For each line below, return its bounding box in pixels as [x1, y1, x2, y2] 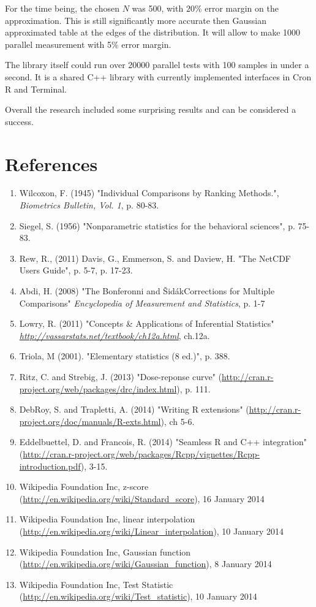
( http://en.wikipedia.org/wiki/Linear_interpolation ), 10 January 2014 [19, 524, 284, 537]
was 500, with [132, 2, 184, 14]
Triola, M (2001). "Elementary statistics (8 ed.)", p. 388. [19, 349, 230, 362]
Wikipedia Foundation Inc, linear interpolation [19, 513, 195, 525]
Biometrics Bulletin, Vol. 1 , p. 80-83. [19, 199, 159, 212]
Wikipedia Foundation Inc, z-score [19, 480, 149, 493]
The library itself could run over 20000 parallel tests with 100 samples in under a [5, 58, 309, 71]
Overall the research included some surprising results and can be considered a [5, 103, 296, 116]
